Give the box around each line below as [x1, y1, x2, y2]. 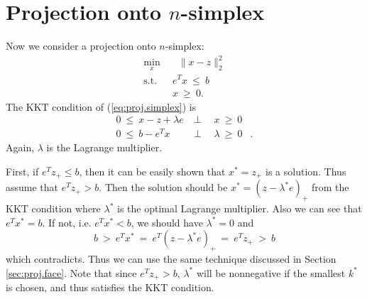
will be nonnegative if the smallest [196, 265, 346, 280]
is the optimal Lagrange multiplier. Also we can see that [117, 201, 362, 216]
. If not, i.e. [42, 214, 92, 229]
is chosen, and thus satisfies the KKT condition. [6, 280, 214, 295]
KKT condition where [6, 201, 101, 216]
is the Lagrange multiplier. [46, 140, 163, 155]
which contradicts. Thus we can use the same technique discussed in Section [6, 251, 336, 266]
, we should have [131, 214, 203, 229]
